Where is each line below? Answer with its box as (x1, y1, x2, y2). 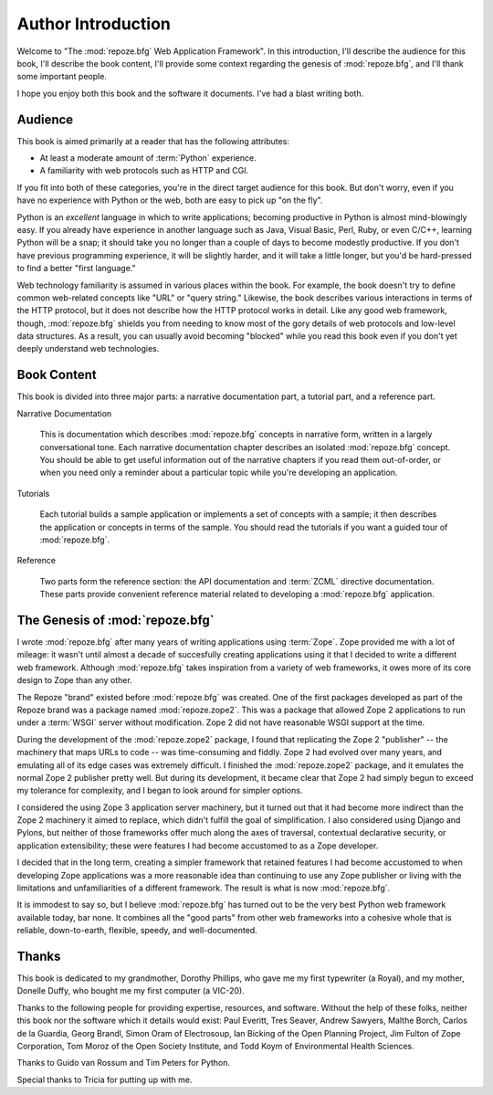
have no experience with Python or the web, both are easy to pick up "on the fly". (16, 195, 323, 205)
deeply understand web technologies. (16, 343, 160, 354)
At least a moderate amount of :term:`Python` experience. (39, 153, 257, 163)
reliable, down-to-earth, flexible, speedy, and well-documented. (16, 925, 257, 936)
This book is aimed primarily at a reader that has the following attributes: (16, 135, 289, 146)
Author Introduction (16, 14, 171, 34)
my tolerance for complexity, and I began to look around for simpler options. (16, 785, 303, 796)
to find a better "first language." (16, 263, 136, 274)
